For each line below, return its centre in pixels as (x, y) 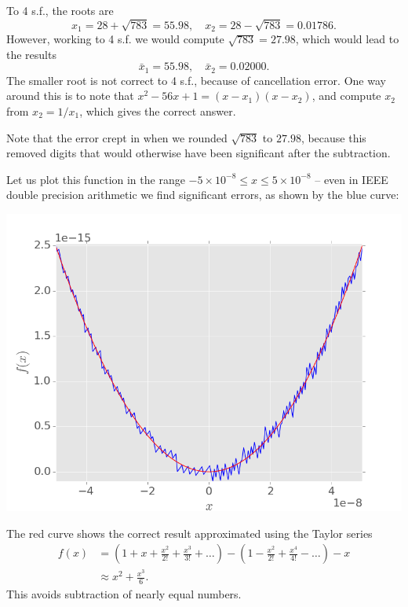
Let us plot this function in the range (96, 179)
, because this (333, 137)
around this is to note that (70, 96)
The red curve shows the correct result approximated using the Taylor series (189, 533)
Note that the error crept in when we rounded (117, 137)
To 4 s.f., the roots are (60, 10)
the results (31, 54)
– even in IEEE (352, 179)
